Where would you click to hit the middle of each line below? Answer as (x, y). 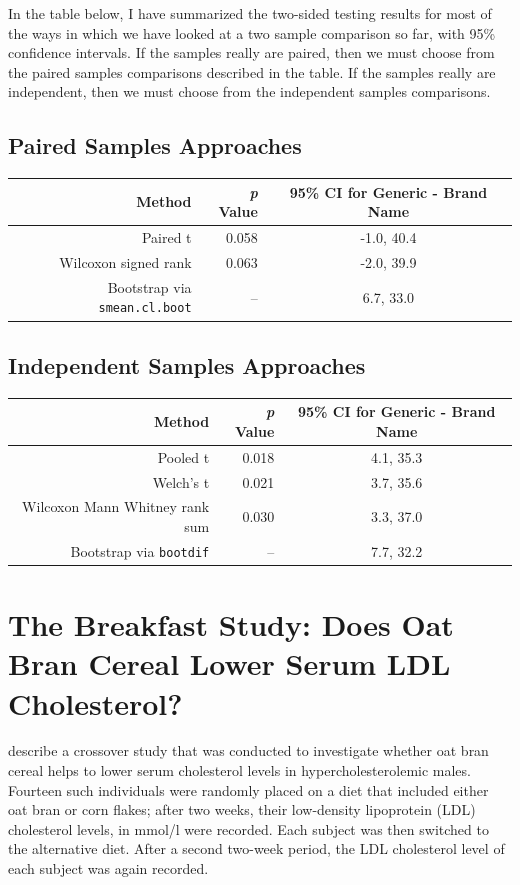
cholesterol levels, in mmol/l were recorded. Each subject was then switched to (248, 828)
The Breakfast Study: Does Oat (231, 624)
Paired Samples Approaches (155, 145)
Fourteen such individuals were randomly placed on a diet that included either (248, 789)
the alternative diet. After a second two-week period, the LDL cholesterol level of (256, 848)
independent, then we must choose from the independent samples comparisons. (249, 91)
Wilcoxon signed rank (125, 261)
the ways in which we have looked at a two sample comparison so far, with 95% (252, 32)
